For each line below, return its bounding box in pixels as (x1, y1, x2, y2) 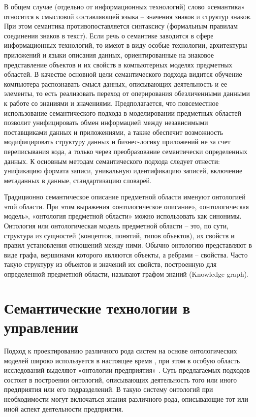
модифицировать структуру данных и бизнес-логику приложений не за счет (4, 136, 231, 147)
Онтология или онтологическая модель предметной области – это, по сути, (4, 221, 229, 231)
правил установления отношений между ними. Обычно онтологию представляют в (4, 240, 252, 250)
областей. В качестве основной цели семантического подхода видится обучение (4, 69, 242, 79)
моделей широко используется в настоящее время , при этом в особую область (4, 355, 240, 365)
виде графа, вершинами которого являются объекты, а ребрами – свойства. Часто (4, 249, 248, 259)
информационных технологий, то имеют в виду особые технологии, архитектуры (4, 40, 247, 50)
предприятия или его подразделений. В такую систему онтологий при (4, 384, 213, 394)
